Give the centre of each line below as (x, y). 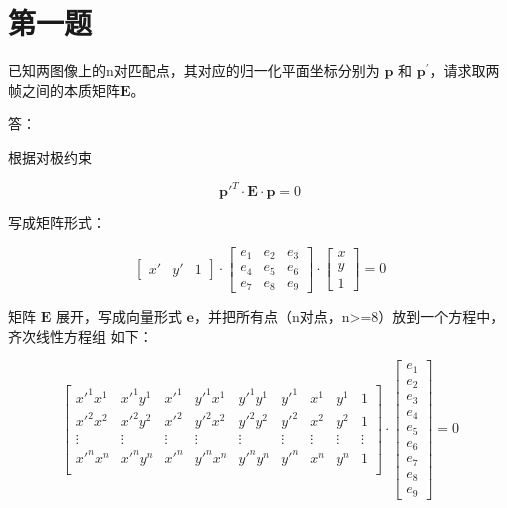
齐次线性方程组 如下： (80, 335)
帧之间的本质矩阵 (64, 89)
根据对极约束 (50, 156)
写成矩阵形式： (57, 222)
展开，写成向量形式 (118, 316)
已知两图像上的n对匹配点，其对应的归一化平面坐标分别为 (194, 70)
